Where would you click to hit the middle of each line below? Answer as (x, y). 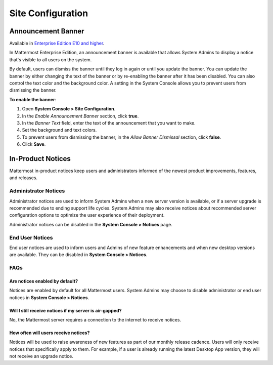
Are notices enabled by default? (44, 281)
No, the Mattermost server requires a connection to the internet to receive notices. (95, 320)
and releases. (24, 178)
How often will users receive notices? (50, 333)
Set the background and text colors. (59, 130)
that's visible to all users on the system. (51, 59)
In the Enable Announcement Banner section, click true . (80, 116)
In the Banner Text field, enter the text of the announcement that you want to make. (109, 123)
